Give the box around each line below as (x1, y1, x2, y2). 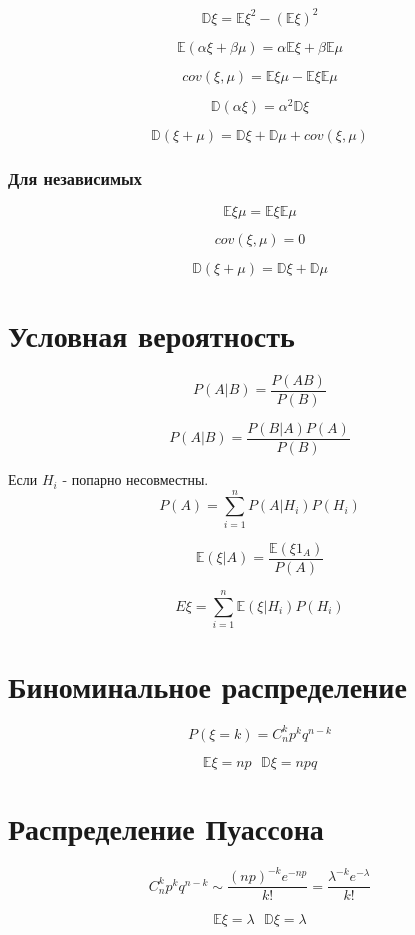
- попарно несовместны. (62, 469, 209, 490)
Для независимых (8, 165, 143, 190)
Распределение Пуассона (8, 807, 324, 848)
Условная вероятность (8, 314, 295, 355)
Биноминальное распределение (8, 666, 407, 707)
